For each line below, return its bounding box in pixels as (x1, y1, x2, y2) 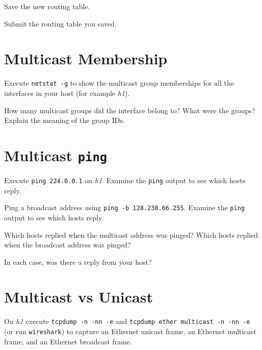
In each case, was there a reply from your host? (4, 256, 152, 267)
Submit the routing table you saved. (4, 18, 117, 29)
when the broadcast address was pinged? (4, 239, 131, 250)
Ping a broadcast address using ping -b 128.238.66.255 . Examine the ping (4, 202, 245, 213)
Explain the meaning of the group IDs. (4, 115, 125, 126)
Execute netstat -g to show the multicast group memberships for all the (4, 78, 234, 88)
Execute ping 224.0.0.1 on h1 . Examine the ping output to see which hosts (4, 175, 246, 185)
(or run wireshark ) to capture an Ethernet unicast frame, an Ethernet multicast (4, 326, 256, 337)
